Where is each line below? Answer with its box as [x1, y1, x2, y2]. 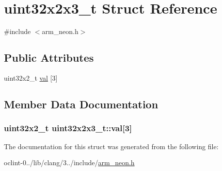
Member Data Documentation [4, 96, 159, 111]
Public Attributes [4, 50, 94, 65]
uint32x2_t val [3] [4, 72, 58, 83]
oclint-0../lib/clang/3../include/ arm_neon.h [4, 157, 135, 168]
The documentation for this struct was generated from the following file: [4, 141, 219, 151]
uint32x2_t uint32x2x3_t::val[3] [4, 122, 132, 134]
